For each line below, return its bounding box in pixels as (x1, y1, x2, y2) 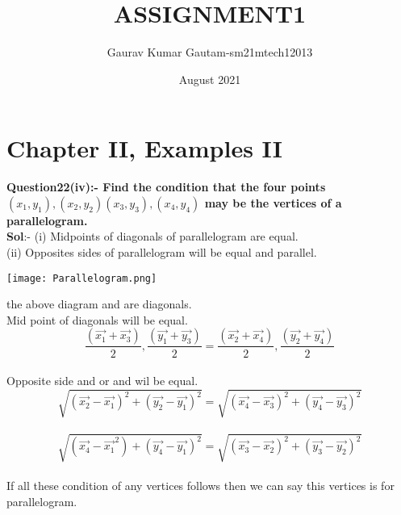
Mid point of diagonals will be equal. (6, 311, 188, 328)
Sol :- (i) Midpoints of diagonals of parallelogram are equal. (6, 228, 299, 245)
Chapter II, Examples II (6, 132, 282, 165)
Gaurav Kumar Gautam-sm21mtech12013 (107, 44, 313, 61)
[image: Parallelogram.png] (6, 272, 157, 284)
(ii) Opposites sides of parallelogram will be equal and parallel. (6, 244, 317, 261)
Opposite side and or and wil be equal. (6, 372, 198, 389)
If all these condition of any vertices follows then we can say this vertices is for (6, 476, 395, 493)
